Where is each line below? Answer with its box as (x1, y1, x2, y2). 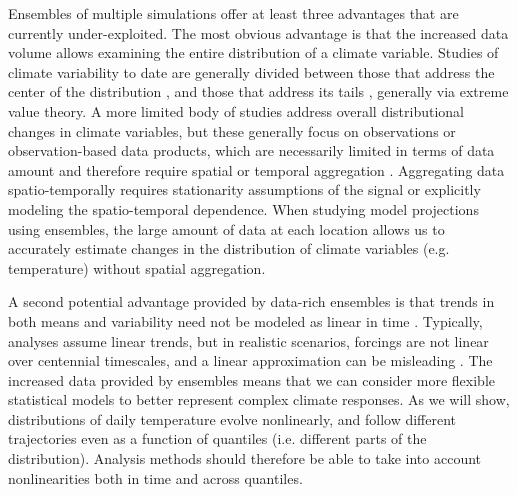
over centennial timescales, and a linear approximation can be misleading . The (8, 350, 493, 371)
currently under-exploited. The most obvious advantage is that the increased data (8, 22, 509, 43)
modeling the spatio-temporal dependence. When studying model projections (8, 198, 479, 219)
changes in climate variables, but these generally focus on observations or (8, 120, 456, 141)
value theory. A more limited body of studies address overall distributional (8, 100, 465, 121)
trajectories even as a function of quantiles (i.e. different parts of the (8, 428, 427, 449)
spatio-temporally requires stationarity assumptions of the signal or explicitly (8, 179, 481, 200)
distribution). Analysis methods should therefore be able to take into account (8, 448, 482, 469)
